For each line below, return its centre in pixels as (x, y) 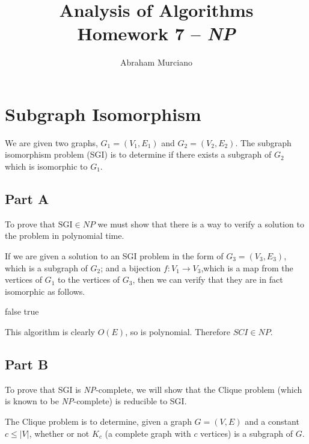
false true (22, 311)
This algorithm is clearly (50, 331)
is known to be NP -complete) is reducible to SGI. (96, 401)
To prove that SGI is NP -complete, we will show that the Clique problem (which (154, 389)
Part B (27, 364)
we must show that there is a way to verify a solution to (201, 224)
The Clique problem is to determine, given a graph (98, 421)
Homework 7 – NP (156, 34)
